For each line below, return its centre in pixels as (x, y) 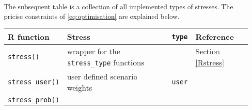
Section (208, 51)
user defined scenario (102, 77)
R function (29, 37)
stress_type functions (106, 63)
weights (80, 88)
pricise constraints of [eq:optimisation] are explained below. (92, 16)
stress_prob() (34, 100)
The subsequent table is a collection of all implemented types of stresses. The (118, 6)
